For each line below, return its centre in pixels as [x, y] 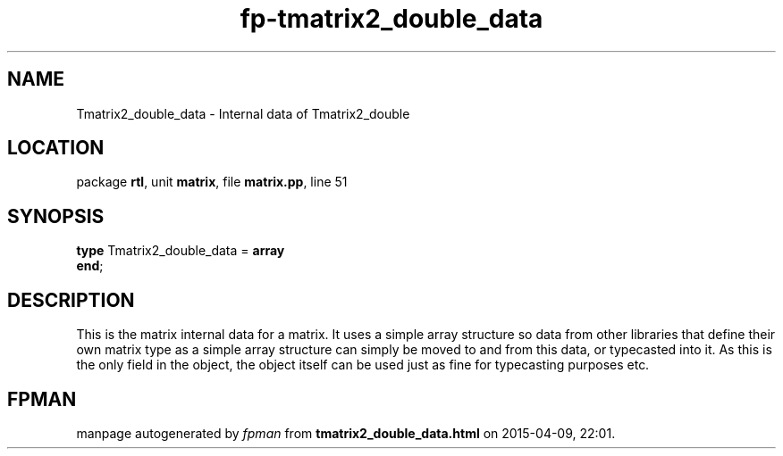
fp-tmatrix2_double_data [391, 19]
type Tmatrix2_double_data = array [181, 251]
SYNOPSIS [56, 216]
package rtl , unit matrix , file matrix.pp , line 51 [212, 182]
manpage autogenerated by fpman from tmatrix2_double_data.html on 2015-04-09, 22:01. [346, 433]
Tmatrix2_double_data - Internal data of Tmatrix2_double [243, 113]
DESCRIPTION [71, 300]
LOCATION [56, 148]
